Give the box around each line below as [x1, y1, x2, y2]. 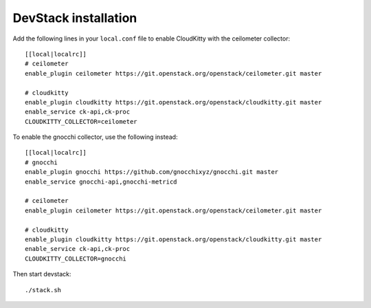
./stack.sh [25, 286, 62, 294]
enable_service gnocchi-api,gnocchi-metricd [25, 177, 178, 186]
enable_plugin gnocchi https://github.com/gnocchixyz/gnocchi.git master [25, 168, 279, 176]
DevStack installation [12, 10, 137, 25]
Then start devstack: [12, 270, 71, 278]
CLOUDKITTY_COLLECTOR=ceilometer [25, 118, 137, 125]
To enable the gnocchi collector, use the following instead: [12, 133, 178, 141]
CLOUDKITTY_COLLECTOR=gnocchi [25, 254, 127, 263]
